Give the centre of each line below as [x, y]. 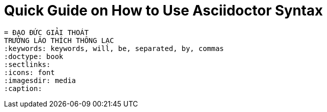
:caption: [23, 88]
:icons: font [30, 72]
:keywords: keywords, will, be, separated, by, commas [114, 48]
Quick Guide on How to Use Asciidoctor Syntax [163, 10]
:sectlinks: [27, 64]
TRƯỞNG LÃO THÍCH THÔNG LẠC [59, 40]
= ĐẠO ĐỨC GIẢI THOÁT [46, 32]
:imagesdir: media [40, 80]
